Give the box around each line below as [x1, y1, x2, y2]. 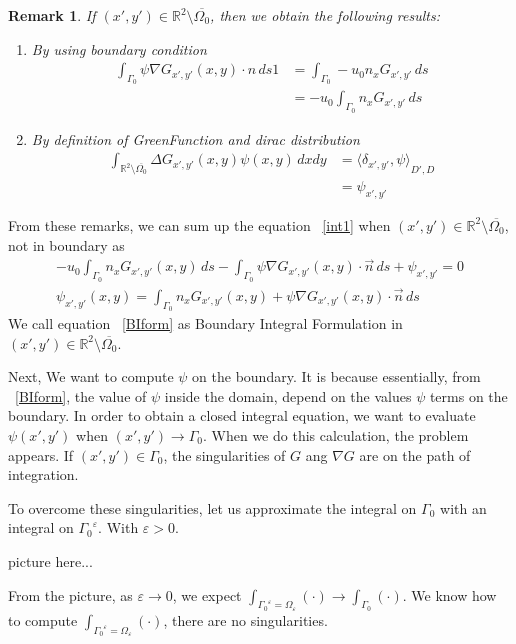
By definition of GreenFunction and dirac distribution [31, 128, 360, 149]
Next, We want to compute [8, 366, 174, 387]
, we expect [172, 584, 242, 605]
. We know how [402, 584, 497, 605]
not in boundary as [8, 234, 125, 255]
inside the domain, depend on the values [164, 385, 412, 406]
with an [440, 497, 487, 518]
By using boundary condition [31, 38, 207, 59]
